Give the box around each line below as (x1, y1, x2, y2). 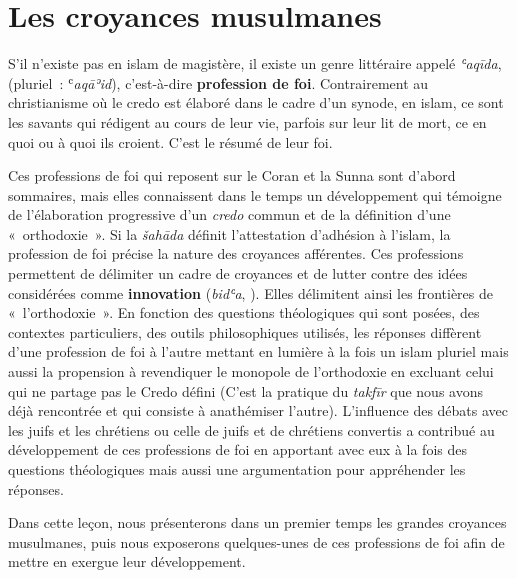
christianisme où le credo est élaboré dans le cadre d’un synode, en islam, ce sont (8, 92, 504, 113)
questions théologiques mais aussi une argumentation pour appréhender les (8, 459, 466, 479)
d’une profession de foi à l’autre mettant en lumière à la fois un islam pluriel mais (8, 341, 509, 362)
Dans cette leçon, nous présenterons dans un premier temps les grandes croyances (8, 512, 507, 533)
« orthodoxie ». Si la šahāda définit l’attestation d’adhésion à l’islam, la (8, 223, 451, 244)
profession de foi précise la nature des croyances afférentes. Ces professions (8, 243, 464, 264)
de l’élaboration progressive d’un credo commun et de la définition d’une (8, 204, 451, 225)
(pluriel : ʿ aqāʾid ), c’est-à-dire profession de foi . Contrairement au (8, 72, 429, 93)
